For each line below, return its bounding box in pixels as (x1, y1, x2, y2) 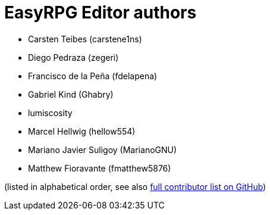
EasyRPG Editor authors (4, 2, 197, 23)
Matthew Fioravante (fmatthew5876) (28, 163, 171, 173)
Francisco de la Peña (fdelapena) (28, 70, 158, 81)
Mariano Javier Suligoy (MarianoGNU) (28, 144, 177, 155)
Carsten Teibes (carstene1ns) (28, 33, 142, 44)
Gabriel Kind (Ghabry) (28, 89, 114, 99)
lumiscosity (28, 107, 73, 118)
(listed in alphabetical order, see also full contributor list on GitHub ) (4, 181, 266, 192)
